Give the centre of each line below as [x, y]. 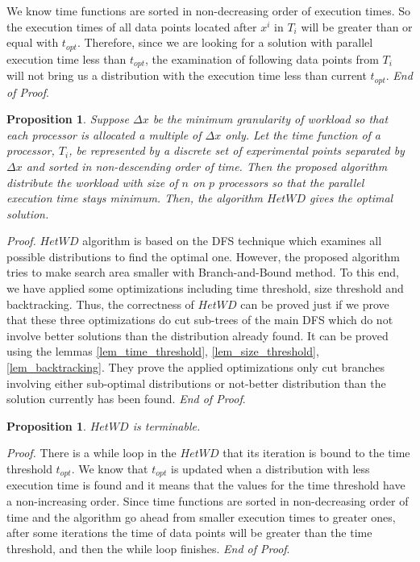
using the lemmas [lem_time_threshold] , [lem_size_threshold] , [163, 351]
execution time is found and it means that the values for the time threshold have [206, 485]
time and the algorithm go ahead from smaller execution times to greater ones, [201, 516]
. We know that [110, 469]
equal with [33, 42]
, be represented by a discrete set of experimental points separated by [237, 150]
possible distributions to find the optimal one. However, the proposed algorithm [203, 256]
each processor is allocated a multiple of [104, 134]
